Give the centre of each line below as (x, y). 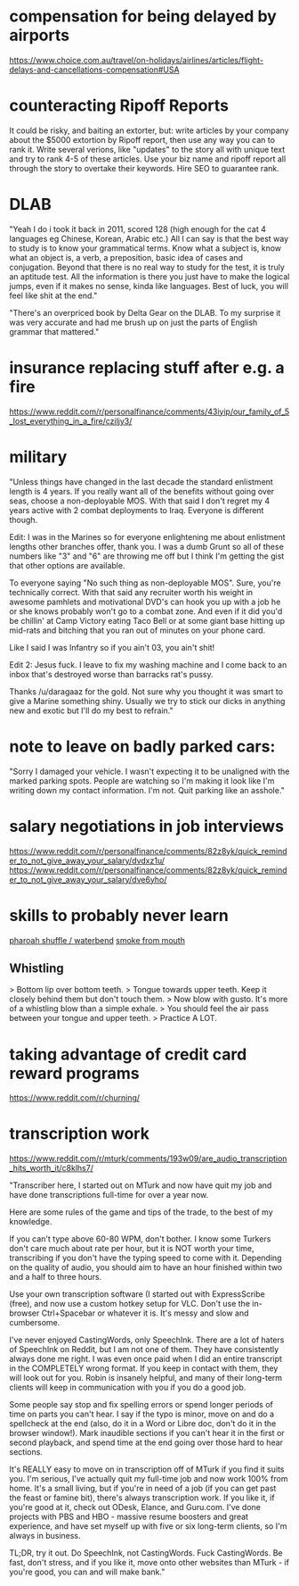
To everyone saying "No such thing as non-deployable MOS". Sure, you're (145, 583)
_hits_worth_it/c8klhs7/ (51, 1168)
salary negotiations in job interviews (147, 826)
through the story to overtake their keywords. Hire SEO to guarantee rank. (144, 168)
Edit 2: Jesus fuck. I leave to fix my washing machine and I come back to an (148, 664)
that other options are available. (67, 565)
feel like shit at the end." (53, 295)
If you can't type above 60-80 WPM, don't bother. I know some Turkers (140, 1239)
